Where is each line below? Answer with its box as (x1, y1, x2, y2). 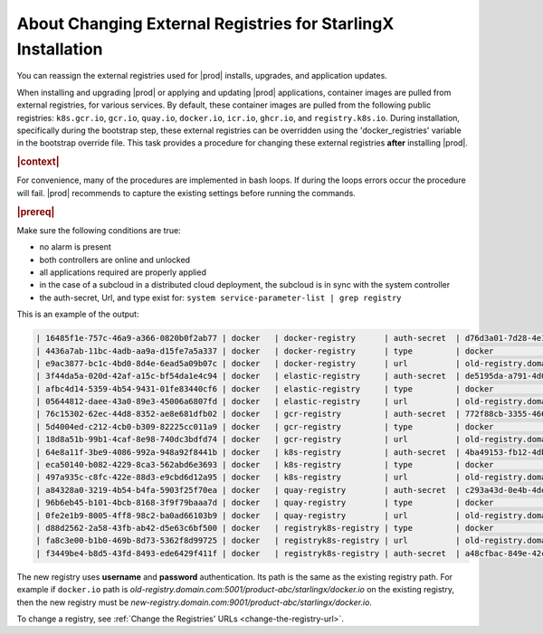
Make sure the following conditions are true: (16, 224, 181, 235)
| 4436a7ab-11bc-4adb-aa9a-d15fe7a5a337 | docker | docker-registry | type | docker (35, 345, 494, 356)
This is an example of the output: (16, 308, 139, 320)
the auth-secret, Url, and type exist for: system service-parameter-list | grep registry (39, 292, 402, 303)
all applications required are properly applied (39, 267, 207, 278)
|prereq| (16, 205, 55, 218)
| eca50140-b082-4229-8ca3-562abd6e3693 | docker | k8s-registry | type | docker (35, 459, 494, 470)
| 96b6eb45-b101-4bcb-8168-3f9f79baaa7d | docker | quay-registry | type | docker (35, 497, 494, 508)
